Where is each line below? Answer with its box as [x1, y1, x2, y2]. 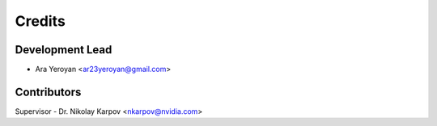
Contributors [15, 85, 82, 99]
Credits [15, 12, 66, 30]
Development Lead [15, 43, 112, 57]
